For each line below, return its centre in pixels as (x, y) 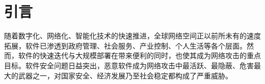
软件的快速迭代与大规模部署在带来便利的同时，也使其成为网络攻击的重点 (139, 55)
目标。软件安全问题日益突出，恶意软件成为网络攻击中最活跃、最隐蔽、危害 (129, 65)
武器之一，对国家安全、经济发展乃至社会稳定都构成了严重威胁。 (125, 75)
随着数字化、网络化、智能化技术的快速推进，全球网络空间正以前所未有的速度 (132, 36)
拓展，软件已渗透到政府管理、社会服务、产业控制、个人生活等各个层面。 (125, 45)
